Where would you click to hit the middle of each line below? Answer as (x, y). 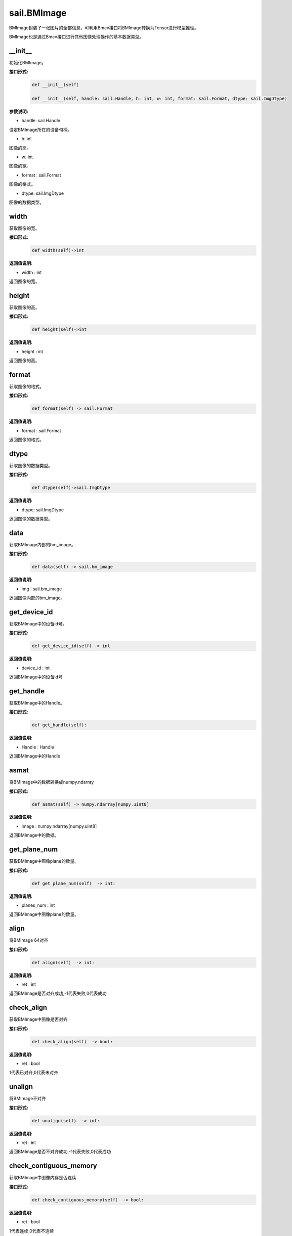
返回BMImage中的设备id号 (36, 677)
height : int (32, 352)
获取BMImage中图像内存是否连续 (43, 1178)
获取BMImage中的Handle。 (37, 703)
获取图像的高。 (24, 307)
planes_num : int (38, 905)
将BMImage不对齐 (28, 1099)
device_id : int (36, 668)
